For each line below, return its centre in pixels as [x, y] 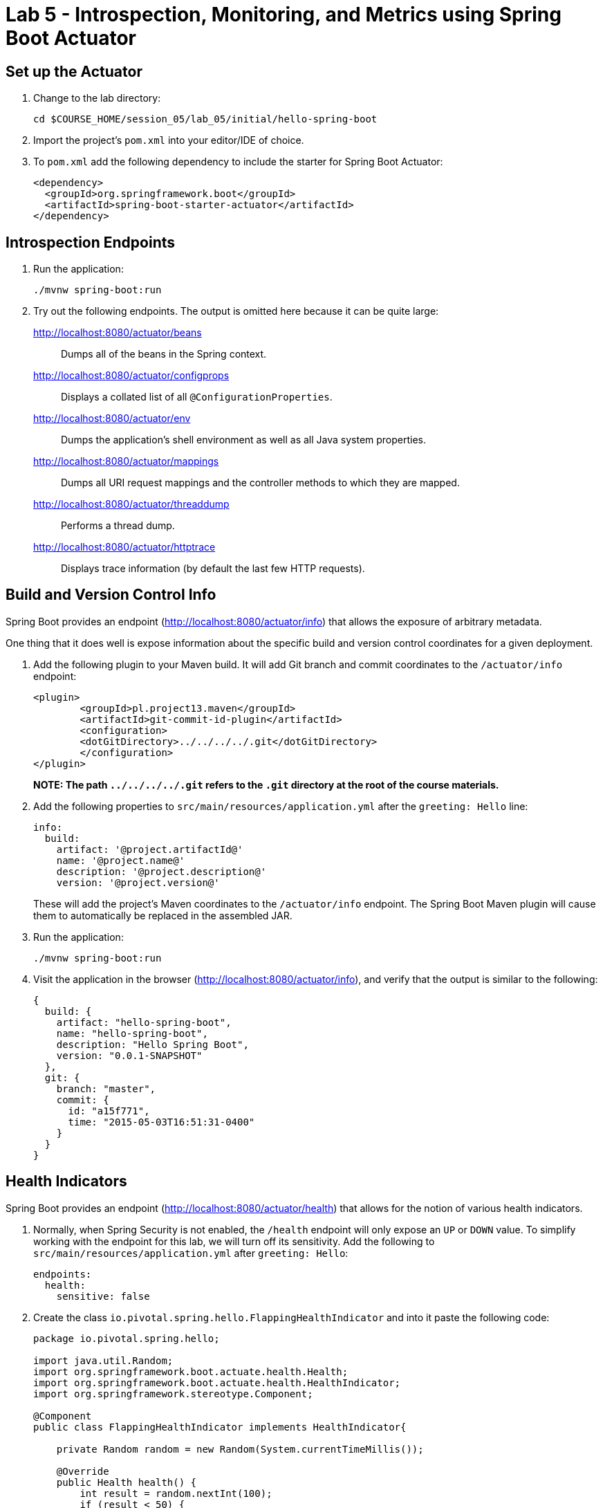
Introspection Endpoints [90, 242]
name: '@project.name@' [121, 860]
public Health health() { [127, 1482]
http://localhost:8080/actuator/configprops [131, 376]
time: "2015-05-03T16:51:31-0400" [161, 1122]
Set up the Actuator [74, 71]
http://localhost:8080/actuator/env [112, 419]
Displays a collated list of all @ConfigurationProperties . [197, 397]
